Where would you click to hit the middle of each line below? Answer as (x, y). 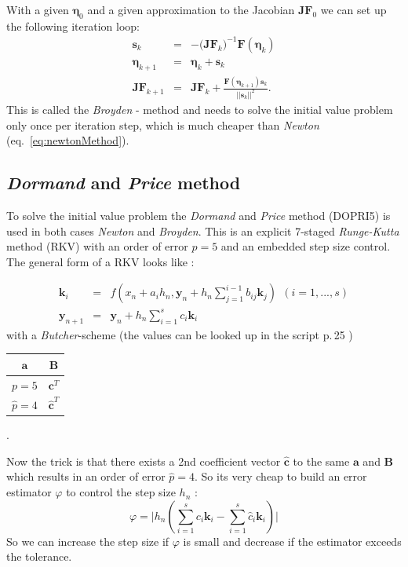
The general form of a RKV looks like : (100, 261)
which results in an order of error (86, 476)
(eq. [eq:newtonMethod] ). (68, 140)
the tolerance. (39, 556)
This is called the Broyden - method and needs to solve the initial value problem (200, 109)
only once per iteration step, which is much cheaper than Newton (163, 124)
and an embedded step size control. (306, 246)
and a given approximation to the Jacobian (191, 9)
